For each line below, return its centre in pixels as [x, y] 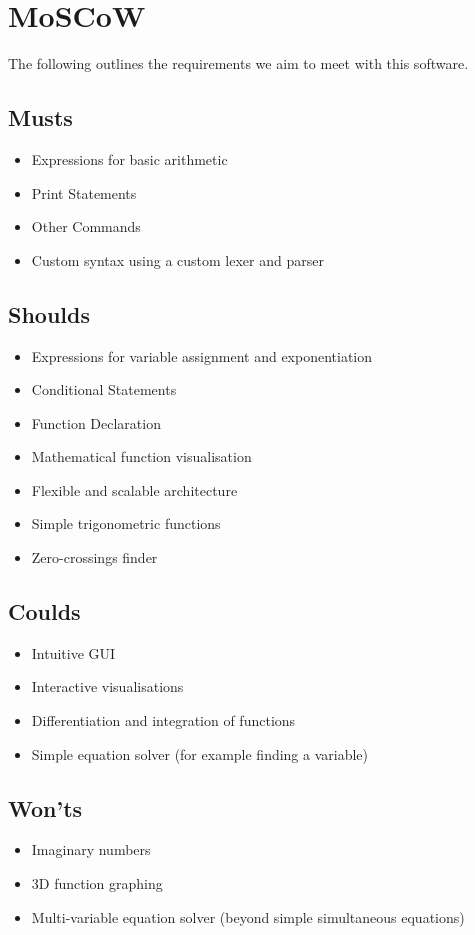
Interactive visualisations [107, 686]
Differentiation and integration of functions [163, 720]
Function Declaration [96, 422]
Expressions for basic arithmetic [129, 158]
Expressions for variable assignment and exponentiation [202, 355]
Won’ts [45, 807]
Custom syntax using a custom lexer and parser [177, 259]
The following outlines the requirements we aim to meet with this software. [238, 63]
